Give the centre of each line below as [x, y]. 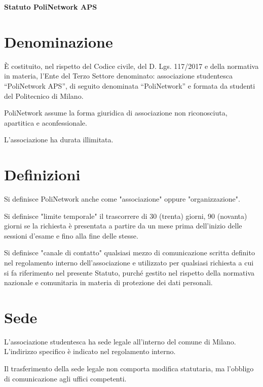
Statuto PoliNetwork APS [51, 7]
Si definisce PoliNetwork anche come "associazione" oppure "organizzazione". [122, 199]
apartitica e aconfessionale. [46, 122]
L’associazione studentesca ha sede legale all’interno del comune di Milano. [120, 341]
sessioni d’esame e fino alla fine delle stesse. [71, 235]
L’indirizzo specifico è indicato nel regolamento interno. [90, 351]
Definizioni [42, 175]
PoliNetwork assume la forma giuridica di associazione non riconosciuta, [116, 113]
